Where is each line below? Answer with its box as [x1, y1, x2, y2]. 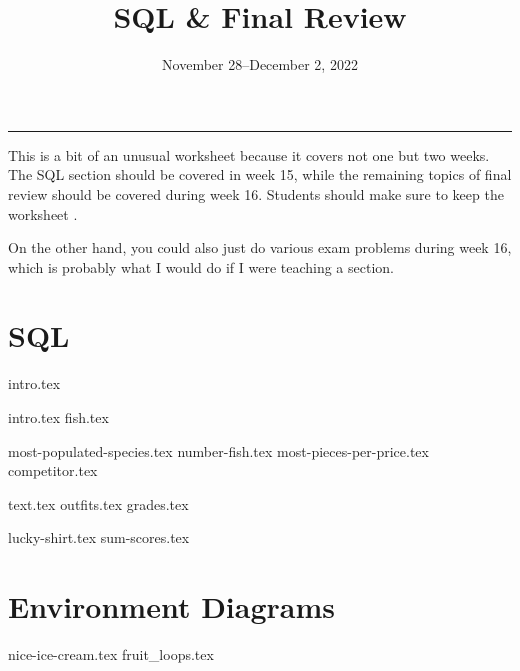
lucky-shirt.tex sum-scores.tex [8, 527, 190, 548]
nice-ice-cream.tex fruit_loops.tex [8, 644, 214, 665]
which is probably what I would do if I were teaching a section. [8, 256, 394, 277]
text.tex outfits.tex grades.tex [8, 493, 189, 514]
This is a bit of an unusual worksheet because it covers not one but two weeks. [8, 144, 490, 165]
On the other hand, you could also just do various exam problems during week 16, [8, 237, 512, 258]
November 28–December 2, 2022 [162, 54, 358, 75]
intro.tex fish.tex [8, 407, 109, 427]
